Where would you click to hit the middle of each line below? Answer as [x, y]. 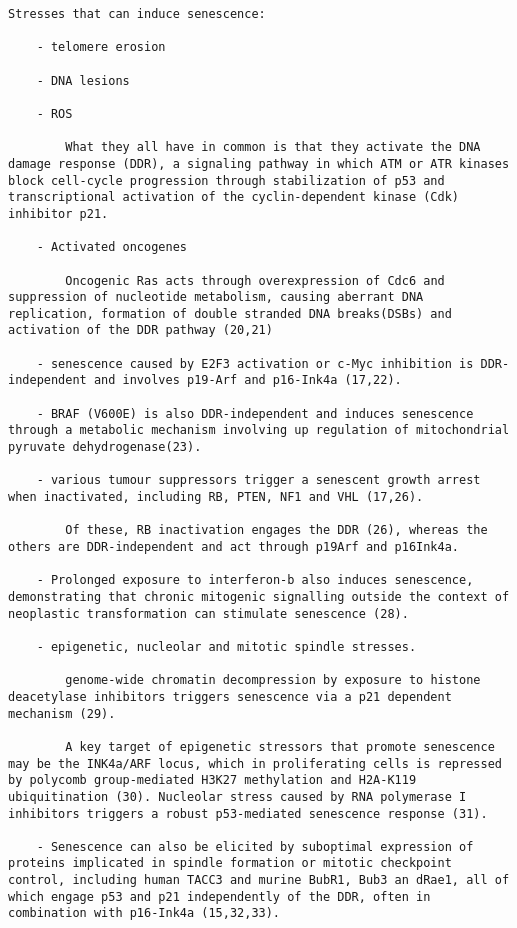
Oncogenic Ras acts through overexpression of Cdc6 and [255, 280]
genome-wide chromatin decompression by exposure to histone [273, 680]
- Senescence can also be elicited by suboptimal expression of [255, 846]
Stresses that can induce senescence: [137, 14]
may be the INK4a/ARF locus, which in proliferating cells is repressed [255, 763]
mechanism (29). [62, 713]
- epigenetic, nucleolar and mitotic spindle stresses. [226, 646]
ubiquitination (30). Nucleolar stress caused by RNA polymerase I [237, 796]
